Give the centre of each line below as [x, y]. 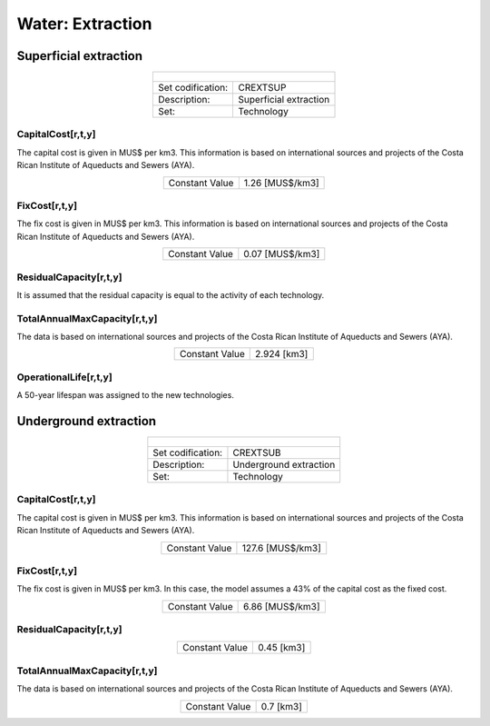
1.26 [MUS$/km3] [281, 183]
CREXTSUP [262, 88]
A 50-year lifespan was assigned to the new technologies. [126, 395]
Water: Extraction [84, 24]
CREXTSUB [257, 453]
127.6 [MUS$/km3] [281, 548]
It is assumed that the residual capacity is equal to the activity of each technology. [171, 294]
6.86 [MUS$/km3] [282, 606]
